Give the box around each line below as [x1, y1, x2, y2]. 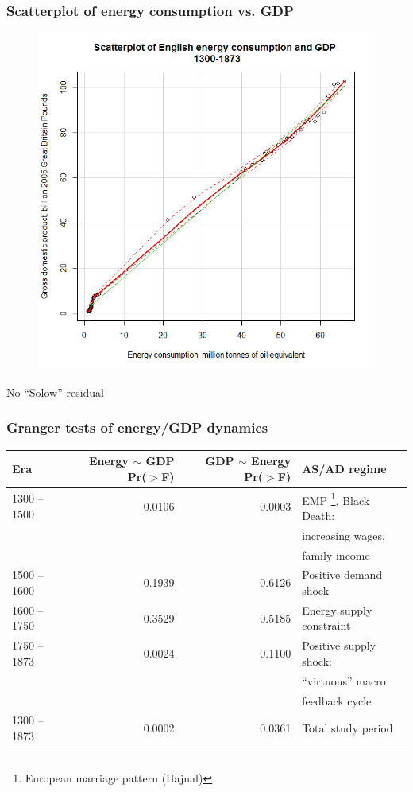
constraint [302, 617, 351, 634]
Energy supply [302, 601, 372, 618]
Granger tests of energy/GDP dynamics [6, 417, 268, 437]
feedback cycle [302, 692, 372, 709]
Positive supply [302, 637, 376, 654]
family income [302, 546, 370, 563]
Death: [302, 507, 335, 523]
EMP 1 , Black [302, 489, 370, 508]
